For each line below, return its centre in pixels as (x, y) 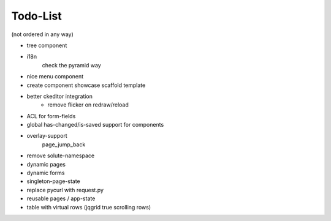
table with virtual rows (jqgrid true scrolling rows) (89, 207)
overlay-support (47, 136)
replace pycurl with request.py (65, 190)
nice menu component (55, 77)
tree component (47, 45)
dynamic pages (46, 164)
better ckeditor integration (60, 96)
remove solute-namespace (61, 155)
